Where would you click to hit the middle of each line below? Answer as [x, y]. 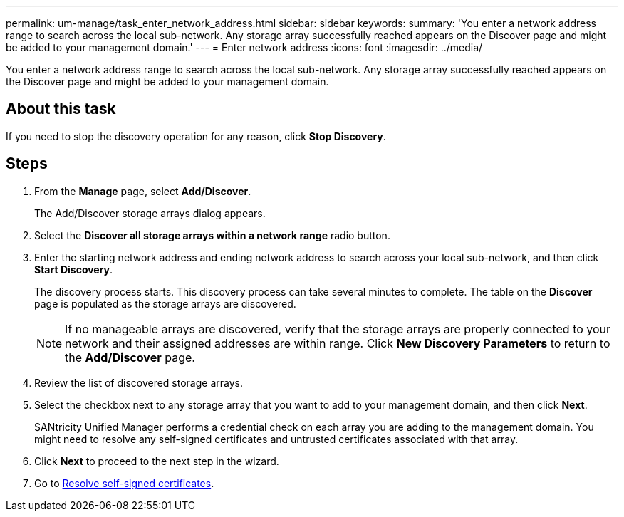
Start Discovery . [74, 269]
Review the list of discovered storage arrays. [139, 382]
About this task [61, 109]
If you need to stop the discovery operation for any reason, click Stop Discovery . [196, 136]
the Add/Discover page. [130, 357]
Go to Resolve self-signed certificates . [124, 483]
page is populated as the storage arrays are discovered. [165, 303]
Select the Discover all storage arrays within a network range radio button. [212, 235]
